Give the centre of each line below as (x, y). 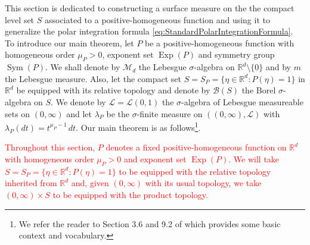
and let (79, 113)
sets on (18, 113)
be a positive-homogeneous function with (220, 43)
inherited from (31, 183)
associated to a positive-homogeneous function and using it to (157, 19)
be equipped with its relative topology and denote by (113, 90)
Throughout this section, (50, 147)
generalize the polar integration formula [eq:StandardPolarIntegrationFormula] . (149, 31)
